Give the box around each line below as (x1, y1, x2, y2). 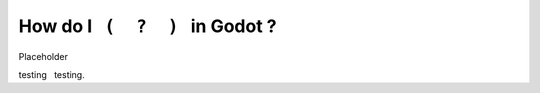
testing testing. (18, 68, 85, 80)
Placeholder (18, 50, 69, 62)
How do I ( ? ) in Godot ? (18, 15, 277, 37)
